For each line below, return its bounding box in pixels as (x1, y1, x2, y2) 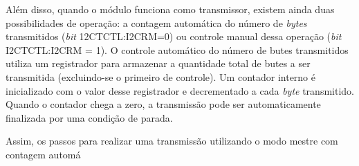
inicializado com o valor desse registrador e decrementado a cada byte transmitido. (6, 83, 354, 98)
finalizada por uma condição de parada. (6, 110, 173, 124)
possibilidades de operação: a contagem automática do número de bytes (6, 15, 307, 30)
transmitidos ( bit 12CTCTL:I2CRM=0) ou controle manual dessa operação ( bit (6, 29, 342, 44)
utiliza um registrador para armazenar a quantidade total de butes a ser (6, 56, 311, 71)
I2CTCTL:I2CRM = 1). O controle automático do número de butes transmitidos (6, 42, 349, 57)
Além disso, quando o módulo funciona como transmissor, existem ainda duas (6, 2, 335, 16)
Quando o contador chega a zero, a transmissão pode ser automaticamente (6, 97, 321, 111)
